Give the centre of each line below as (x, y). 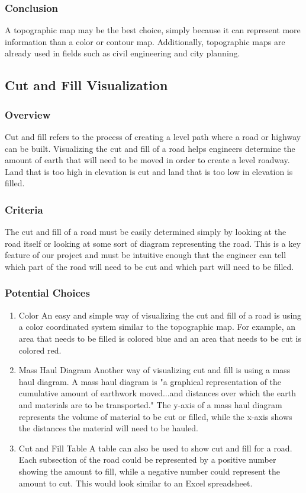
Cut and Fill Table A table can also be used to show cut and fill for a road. (155, 448)
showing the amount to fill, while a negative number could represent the (149, 471)
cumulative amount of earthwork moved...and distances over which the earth (157, 393)
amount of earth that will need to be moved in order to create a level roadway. (147, 160)
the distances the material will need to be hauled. (108, 428)
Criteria (24, 209)
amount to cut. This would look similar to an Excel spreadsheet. (136, 483)
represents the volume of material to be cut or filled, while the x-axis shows (155, 416)
